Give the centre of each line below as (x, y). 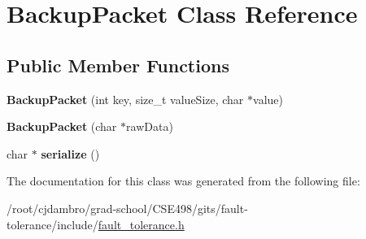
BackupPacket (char (62, 126)
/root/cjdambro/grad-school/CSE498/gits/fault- (127, 208)
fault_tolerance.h (141, 224)
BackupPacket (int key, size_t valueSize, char (125, 99)
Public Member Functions (118, 65)
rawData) (150, 126)
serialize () (70, 153)
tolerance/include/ (52, 224)
